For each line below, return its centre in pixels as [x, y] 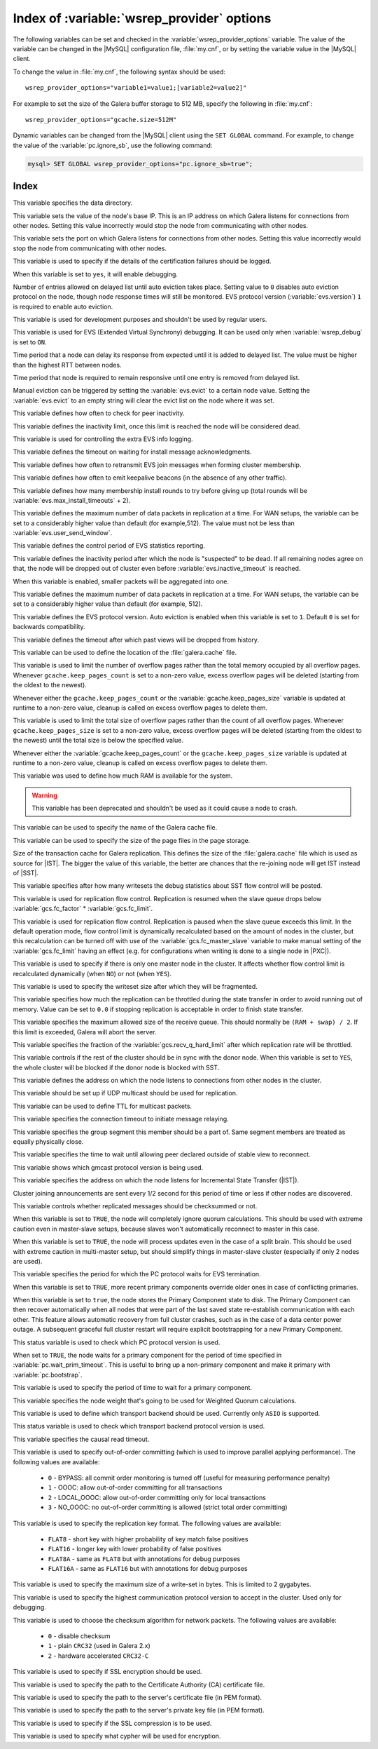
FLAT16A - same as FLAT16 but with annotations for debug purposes [148, 1569]
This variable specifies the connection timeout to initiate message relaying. [121, 1119]
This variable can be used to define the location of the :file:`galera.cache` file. [125, 653]
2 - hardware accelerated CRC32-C [98, 1656]
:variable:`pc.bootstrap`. [48, 1375]
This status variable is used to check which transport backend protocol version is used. [139, 1426]
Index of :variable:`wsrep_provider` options [142, 18]
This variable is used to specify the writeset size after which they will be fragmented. [135, 986]
